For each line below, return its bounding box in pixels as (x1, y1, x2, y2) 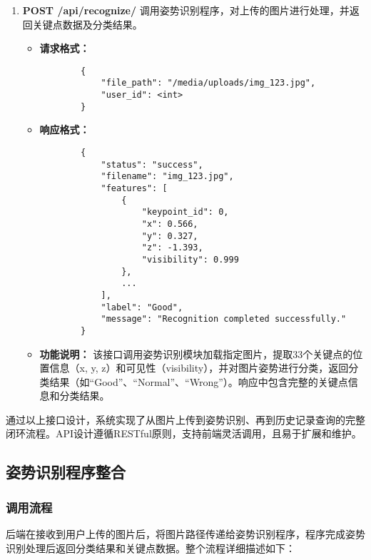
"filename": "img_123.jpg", (101, 171, 234, 182)
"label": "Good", (101, 302, 183, 312)
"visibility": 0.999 (141, 254, 239, 265)
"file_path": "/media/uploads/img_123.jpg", (101, 78, 316, 88)
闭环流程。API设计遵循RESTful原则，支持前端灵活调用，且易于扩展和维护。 (6, 426, 362, 441)
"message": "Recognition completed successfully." (101, 314, 347, 325)
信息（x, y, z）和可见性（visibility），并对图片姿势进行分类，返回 (49, 360, 349, 375)
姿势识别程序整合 (6, 461, 126, 483)
